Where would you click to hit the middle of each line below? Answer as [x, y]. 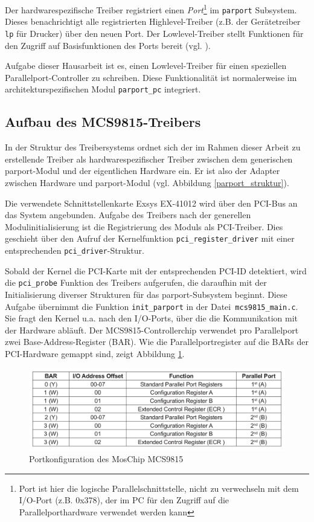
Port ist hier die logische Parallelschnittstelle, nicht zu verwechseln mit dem [159, 488]
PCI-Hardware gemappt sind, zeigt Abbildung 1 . [95, 353]
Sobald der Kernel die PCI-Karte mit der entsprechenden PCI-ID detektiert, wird [156, 270]
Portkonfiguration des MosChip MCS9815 [106, 458]
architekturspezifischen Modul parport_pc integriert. [103, 89]
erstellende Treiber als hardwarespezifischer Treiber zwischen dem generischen [149, 159]
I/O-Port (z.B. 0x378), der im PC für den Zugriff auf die [124, 500]
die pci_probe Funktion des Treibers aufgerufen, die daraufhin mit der [136, 282]
